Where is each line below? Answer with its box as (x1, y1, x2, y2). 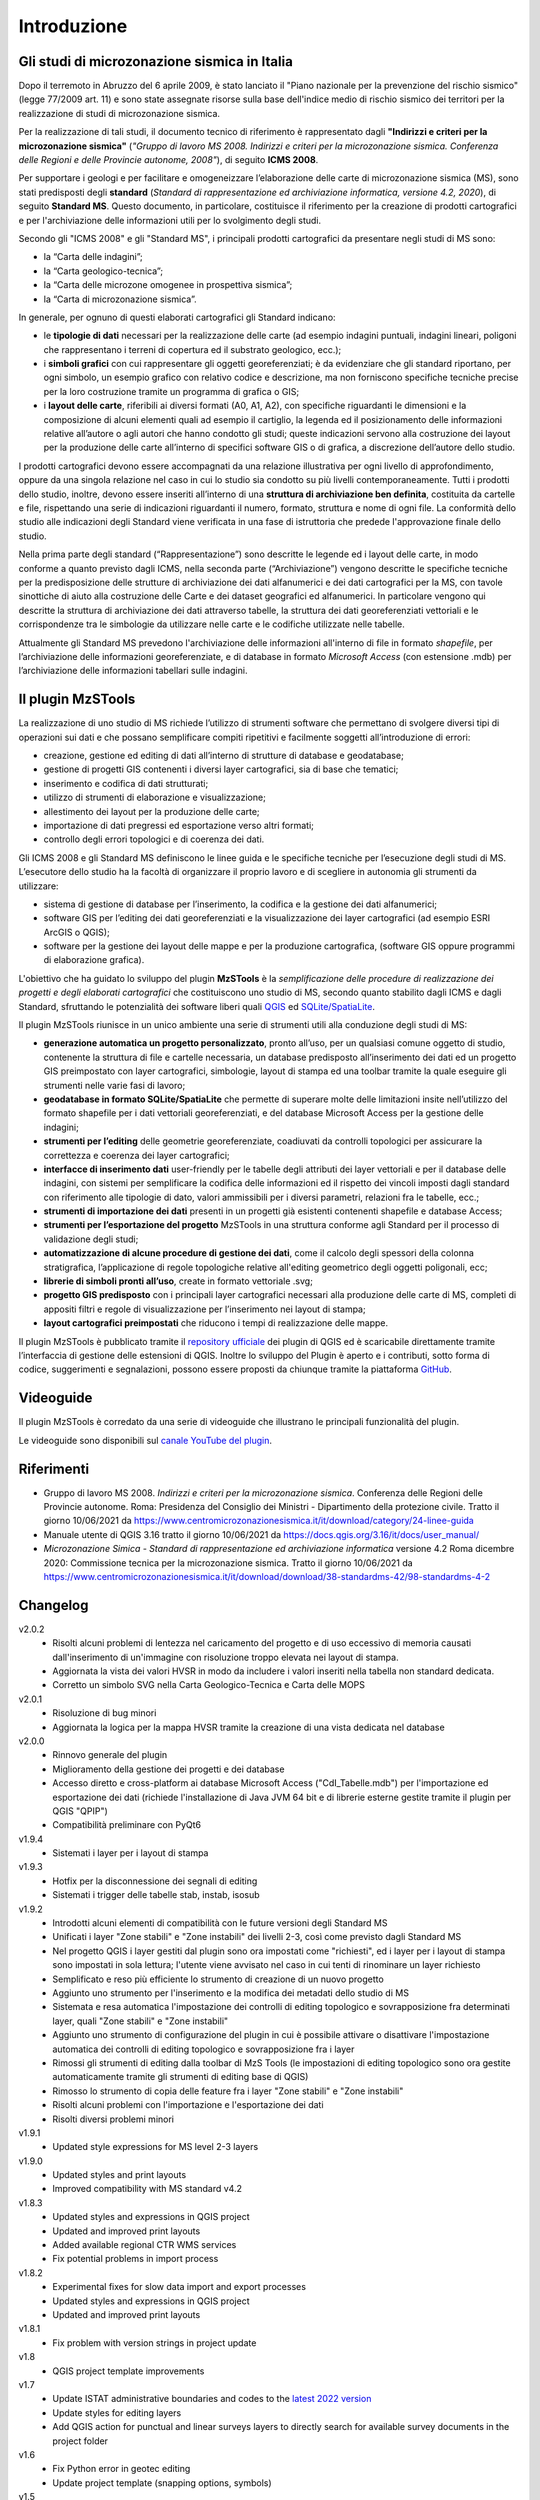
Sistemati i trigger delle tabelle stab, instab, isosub (52, 1889, 260, 1901)
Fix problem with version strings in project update (52, 2336, 257, 2349)
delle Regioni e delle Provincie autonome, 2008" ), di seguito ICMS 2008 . (18, 154, 319, 166)
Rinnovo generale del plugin (52, 1749, 168, 1761)
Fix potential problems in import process (52, 2253, 219, 2265)
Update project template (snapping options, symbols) (52, 2476, 272, 2489)
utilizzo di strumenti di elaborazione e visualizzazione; (43, 791, 267, 804)
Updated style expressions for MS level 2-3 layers (52, 2141, 259, 2153)
